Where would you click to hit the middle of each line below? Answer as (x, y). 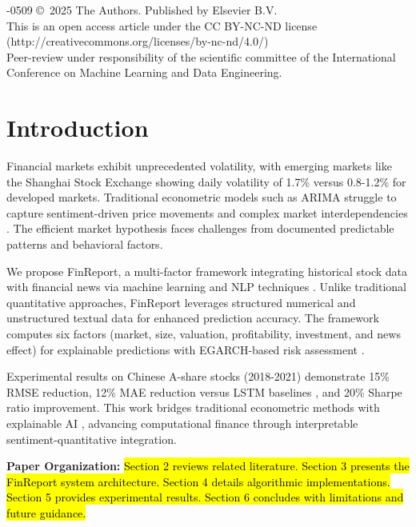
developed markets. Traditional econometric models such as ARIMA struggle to (202, 197)
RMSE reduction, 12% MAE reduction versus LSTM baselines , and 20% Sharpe (204, 391)
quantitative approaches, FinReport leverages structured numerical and (181, 302)
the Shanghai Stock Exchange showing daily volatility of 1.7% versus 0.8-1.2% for (206, 181)
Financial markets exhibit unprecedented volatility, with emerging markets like (199, 166)
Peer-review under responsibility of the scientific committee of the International (201, 56)
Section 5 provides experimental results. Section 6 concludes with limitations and (205, 497)
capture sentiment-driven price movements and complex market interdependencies (207, 212)
